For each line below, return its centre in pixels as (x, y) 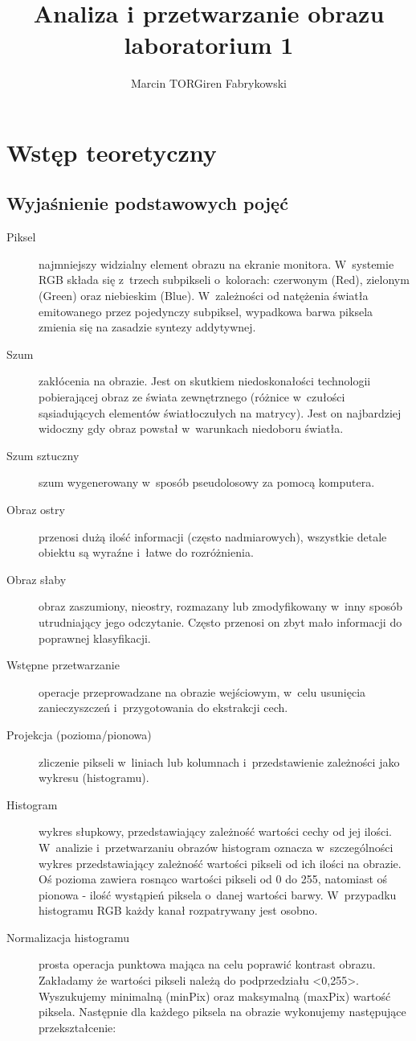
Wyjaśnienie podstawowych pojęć (147, 203)
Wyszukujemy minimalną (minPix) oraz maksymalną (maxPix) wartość (215, 996)
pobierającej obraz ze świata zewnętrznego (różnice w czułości (192, 397)
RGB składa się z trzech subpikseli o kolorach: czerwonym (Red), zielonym (224, 280)
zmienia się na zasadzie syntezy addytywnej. (147, 327)
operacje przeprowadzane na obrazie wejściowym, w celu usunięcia (202, 691)
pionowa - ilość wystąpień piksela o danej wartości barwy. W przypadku (218, 894)
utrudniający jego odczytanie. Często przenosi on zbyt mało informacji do (220, 621)
